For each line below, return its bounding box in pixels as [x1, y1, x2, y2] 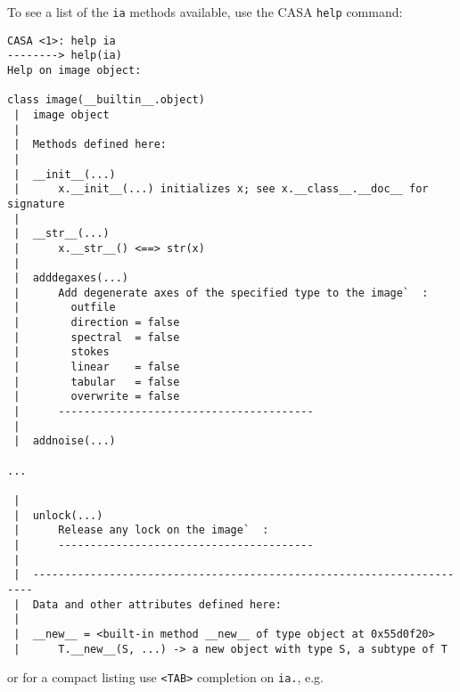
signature [7, 197, 65, 210]
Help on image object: [7, 63, 142, 77]
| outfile [13, 301, 116, 314]
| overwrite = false [13, 390, 180, 403]
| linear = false [13, 361, 180, 374]
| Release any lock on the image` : [13, 524, 269, 537]
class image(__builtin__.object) [7, 94, 205, 107]
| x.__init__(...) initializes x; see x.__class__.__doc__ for [13, 183, 429, 196]
